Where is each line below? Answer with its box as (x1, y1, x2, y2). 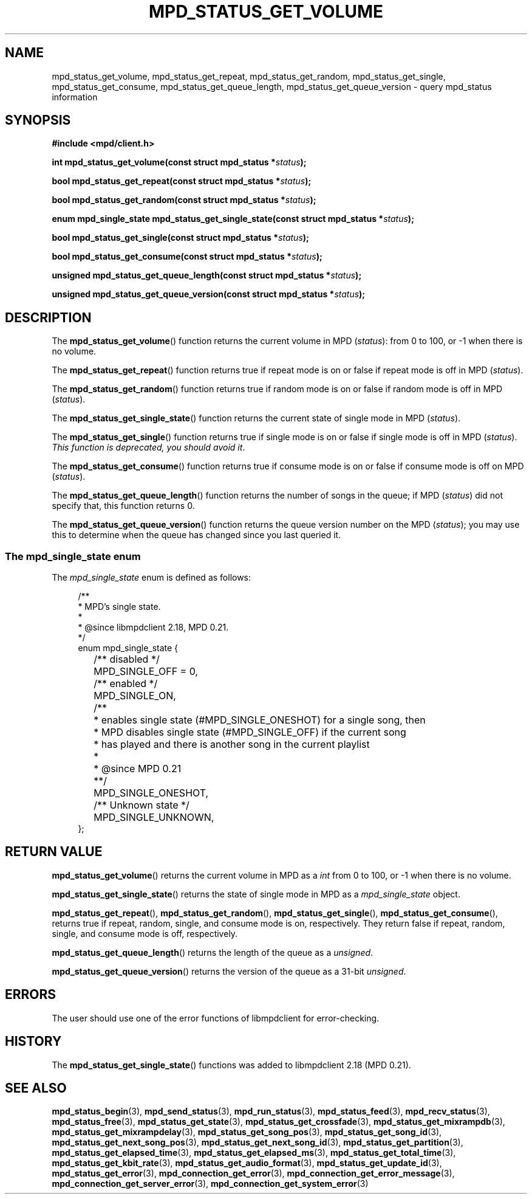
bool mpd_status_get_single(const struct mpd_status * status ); (52, 232, 309, 243)
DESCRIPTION (5, 309, 92, 325)
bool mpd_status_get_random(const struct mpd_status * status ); (52, 195, 316, 206)
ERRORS (5, 987, 56, 1003)
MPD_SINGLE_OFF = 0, (94, 665, 198, 678)
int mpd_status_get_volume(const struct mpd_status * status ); (52, 157, 307, 168)
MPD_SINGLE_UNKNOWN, (94, 811, 214, 824)
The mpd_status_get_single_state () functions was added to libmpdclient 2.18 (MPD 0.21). (52, 1059, 411, 1070)
